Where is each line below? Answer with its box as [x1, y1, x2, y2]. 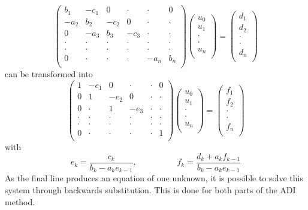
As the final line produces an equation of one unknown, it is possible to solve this [5, 172, 303, 184]
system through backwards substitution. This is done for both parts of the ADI [5, 184, 296, 196]
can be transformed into [5, 68, 93, 80]
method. [5, 195, 35, 208]
